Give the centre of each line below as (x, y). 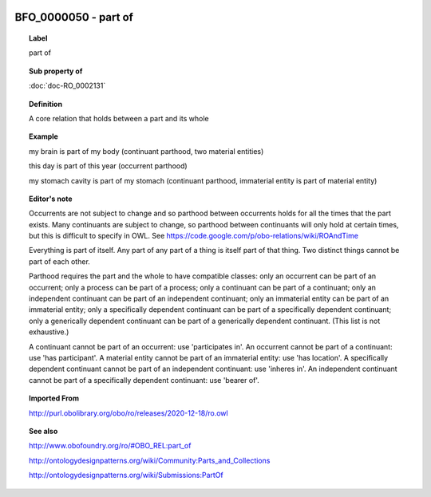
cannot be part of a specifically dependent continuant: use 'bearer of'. (144, 380)
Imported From (54, 398)
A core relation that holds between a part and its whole (119, 118)
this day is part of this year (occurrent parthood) (108, 166)
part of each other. (60, 261)
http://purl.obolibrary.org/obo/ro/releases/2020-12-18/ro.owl (129, 413)
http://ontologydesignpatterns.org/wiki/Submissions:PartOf (126, 475)
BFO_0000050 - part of (74, 17)
